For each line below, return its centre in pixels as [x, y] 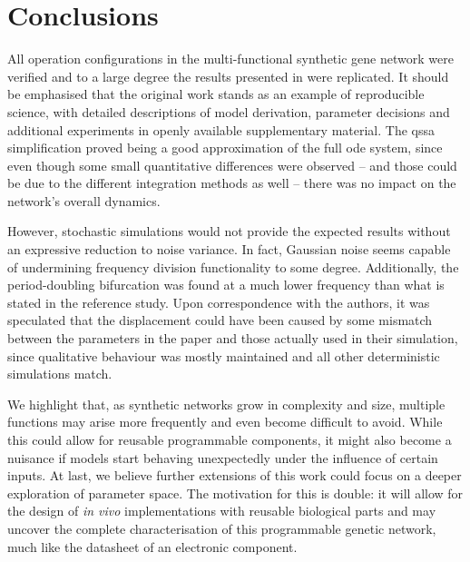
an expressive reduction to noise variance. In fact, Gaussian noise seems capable [229, 249]
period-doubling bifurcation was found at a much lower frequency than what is [226, 285]
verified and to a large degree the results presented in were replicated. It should [228, 76]
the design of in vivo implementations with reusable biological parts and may [222, 511]
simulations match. [60, 374]
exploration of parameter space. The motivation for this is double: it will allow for [235, 493]
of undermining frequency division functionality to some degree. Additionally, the [233, 266]
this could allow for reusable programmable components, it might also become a [230, 439]
